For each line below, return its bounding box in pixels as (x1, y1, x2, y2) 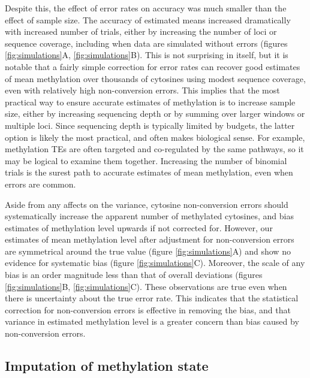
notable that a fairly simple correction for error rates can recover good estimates (5, 60, 300, 72)
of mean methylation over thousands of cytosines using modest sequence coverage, (5, 72, 306, 84)
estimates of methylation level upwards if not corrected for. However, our (5, 221, 273, 234)
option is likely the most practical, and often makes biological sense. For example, (5, 131, 305, 143)
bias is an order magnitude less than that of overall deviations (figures (5, 268, 263, 281)
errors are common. (5, 177, 76, 190)
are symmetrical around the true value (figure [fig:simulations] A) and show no (5, 244, 291, 257)
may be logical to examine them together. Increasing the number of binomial (5, 154, 287, 167)
